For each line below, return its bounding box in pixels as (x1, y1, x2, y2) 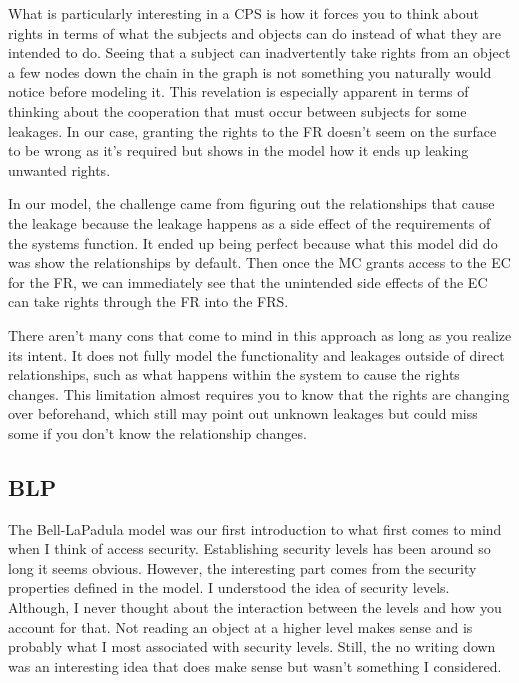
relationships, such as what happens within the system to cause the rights (8, 364, 460, 385)
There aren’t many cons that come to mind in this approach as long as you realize (8, 324, 512, 345)
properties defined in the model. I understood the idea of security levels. (8, 577, 450, 598)
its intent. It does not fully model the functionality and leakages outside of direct (8, 344, 505, 365)
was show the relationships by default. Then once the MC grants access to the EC (8, 252, 511, 273)
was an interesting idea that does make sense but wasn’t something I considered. (8, 655, 502, 676)
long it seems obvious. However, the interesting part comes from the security (8, 557, 477, 578)
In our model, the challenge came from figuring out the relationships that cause (8, 193, 495, 214)
